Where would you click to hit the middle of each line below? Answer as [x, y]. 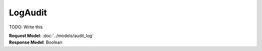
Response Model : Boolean [36, 42]
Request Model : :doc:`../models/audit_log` [51, 36]
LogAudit [28, 13]
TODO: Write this [26, 27]
